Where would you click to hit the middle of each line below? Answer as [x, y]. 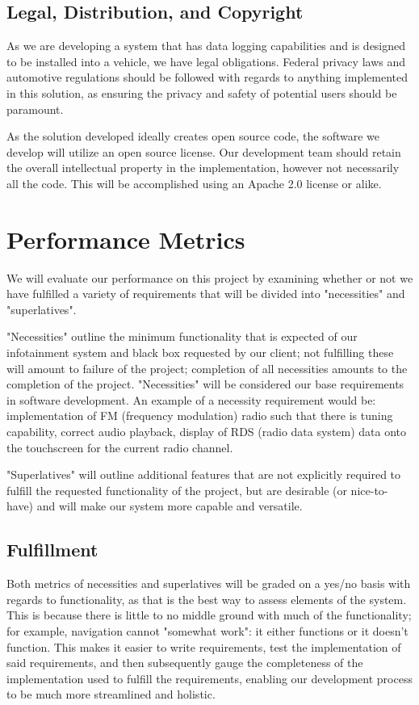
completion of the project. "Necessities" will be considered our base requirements [205, 384]
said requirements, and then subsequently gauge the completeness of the [185, 663]
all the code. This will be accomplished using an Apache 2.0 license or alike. [194, 183]
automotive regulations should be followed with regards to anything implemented [207, 77]
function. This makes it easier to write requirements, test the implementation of [204, 646]
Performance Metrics [126, 239]
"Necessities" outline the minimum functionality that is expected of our [182, 336]
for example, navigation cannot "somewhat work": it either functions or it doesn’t [207, 630]
